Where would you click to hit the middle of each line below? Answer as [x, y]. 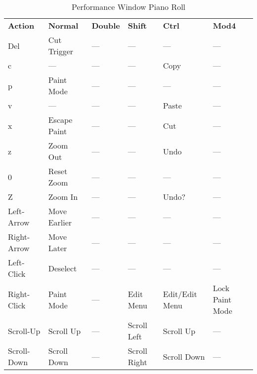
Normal [63, 25]
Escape [60, 120]
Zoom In [63, 197]
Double [106, 25]
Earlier [60, 222]
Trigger [61, 51]
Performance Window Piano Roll [128, 7]
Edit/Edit [180, 294]
